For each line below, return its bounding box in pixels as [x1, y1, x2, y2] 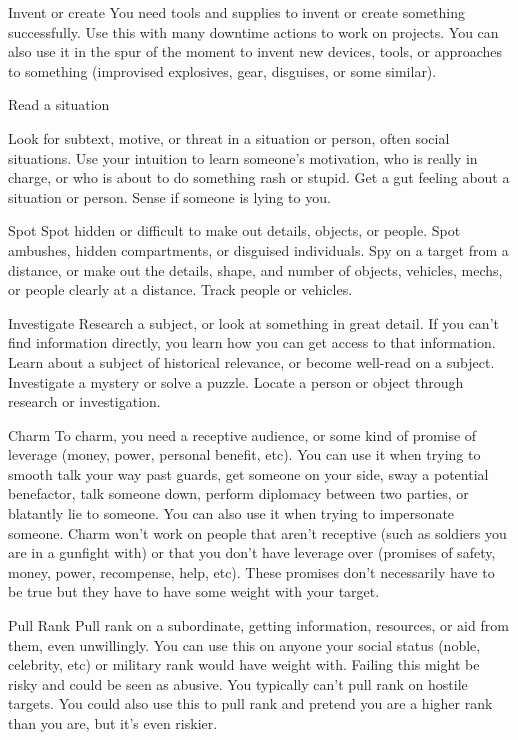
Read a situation [8, 94, 110, 115]
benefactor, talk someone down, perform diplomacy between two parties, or [8, 483, 469, 504]
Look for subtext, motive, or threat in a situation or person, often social [8, 127, 450, 148]
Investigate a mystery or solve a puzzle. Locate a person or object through [8, 371, 464, 392]
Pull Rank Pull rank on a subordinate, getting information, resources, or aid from [8, 615, 509, 636]
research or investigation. [8, 391, 161, 412]
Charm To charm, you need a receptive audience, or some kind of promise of [8, 424, 477, 445]
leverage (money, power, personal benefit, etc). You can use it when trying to [8, 444, 481, 465]
